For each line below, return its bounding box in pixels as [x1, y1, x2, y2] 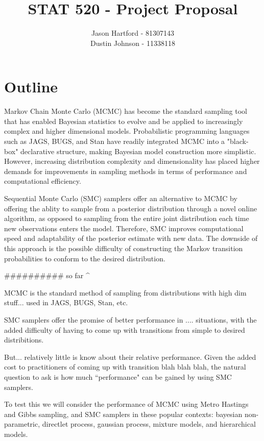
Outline [4, 76, 58, 97]
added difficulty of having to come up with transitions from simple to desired [4, 324, 245, 335]
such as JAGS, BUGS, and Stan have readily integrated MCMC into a [4, 136, 225, 146]
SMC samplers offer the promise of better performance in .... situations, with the [4, 314, 257, 325]
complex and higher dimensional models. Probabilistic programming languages [4, 126, 250, 136]
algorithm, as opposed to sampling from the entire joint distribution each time [4, 213, 249, 224]
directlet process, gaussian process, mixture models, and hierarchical [42, 419, 256, 429]
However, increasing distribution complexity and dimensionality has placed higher [4, 156, 260, 166]
